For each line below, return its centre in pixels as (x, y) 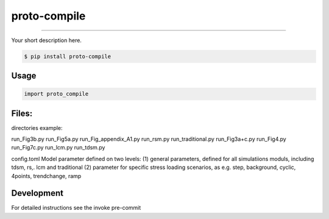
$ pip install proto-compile (68, 56)
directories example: (37, 127)
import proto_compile (56, 94)
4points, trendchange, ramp (46, 176)
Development (37, 193)
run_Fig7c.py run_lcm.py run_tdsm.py (58, 148)
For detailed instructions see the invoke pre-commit (76, 208)
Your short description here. (47, 40)
